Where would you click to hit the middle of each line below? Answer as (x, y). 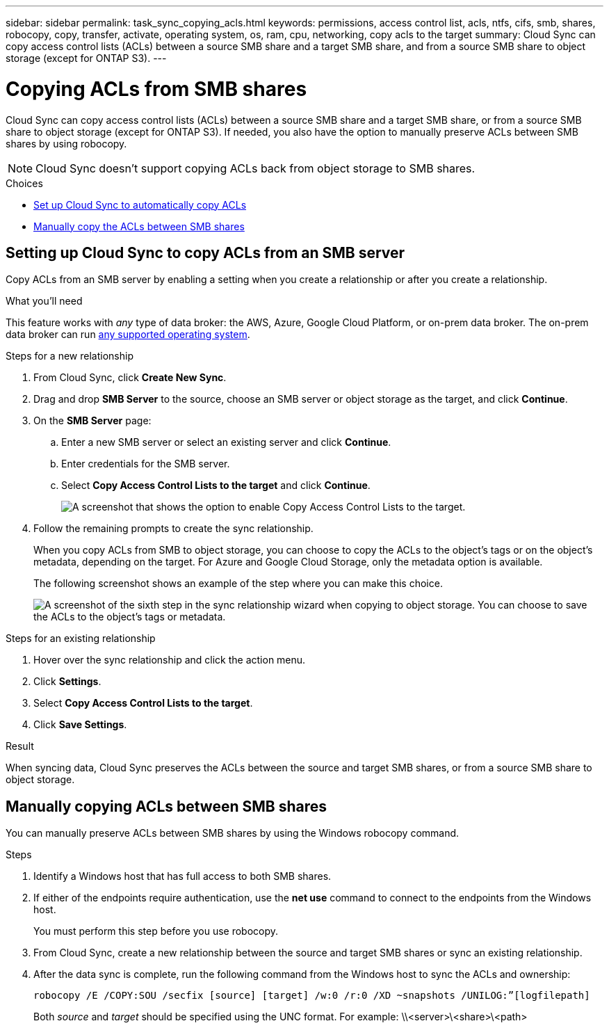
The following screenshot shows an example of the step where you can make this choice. (238, 584)
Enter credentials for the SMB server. (146, 464)
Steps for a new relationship (70, 356)
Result (20, 746)
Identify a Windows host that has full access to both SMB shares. (182, 876)
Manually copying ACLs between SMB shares (166, 806)
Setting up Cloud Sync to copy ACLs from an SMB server (205, 252)
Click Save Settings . (80, 725)
